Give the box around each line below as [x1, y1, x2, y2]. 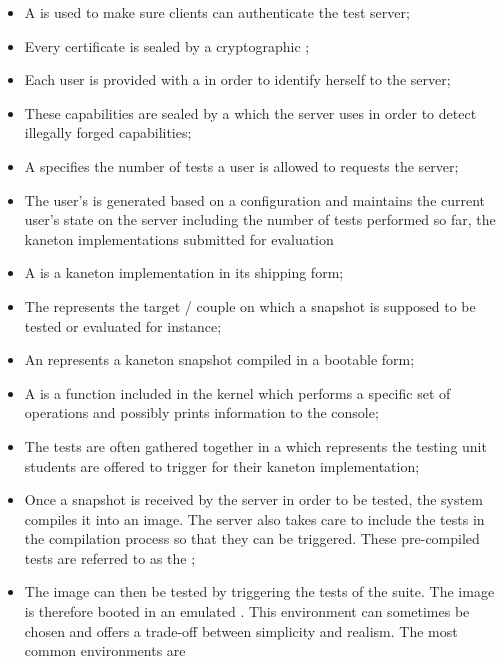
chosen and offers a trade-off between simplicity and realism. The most [24, 620, 458, 641]
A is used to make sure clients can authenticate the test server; [24, 2, 410, 22]
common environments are [24, 640, 186, 661]
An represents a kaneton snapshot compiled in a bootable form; [24, 349, 415, 370]
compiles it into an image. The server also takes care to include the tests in [24, 508, 485, 529]
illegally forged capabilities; [24, 122, 192, 143]
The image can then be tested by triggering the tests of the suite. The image [24, 581, 495, 602]
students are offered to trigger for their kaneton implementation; [24, 455, 420, 476]
